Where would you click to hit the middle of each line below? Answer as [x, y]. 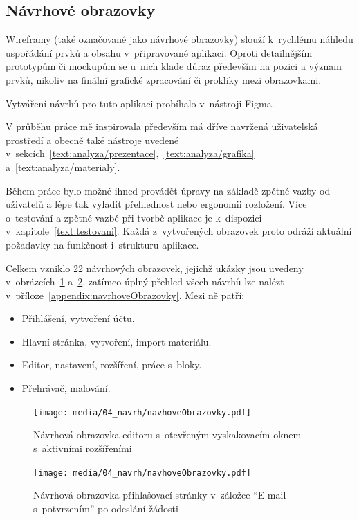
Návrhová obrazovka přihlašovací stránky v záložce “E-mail [160, 495]
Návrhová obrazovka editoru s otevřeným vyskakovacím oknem [167, 434]
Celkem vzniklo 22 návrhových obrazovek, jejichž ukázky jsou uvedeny [155, 268]
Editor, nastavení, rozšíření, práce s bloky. [112, 365]
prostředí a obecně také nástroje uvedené [92, 140]
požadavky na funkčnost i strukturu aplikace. [102, 244]
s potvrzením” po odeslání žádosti [106, 508]
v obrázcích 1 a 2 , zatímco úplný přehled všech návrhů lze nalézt [145, 281]
